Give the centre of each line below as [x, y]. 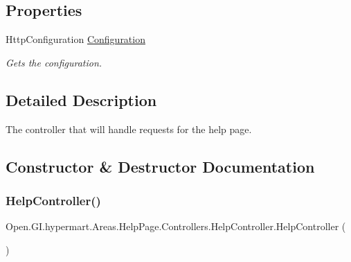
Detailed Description [81, 99]
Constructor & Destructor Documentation [160, 166]
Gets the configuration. [54, 62]
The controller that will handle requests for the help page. [129, 129]
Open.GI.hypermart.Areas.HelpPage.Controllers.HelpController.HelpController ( [176, 226]
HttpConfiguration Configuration [75, 39]
